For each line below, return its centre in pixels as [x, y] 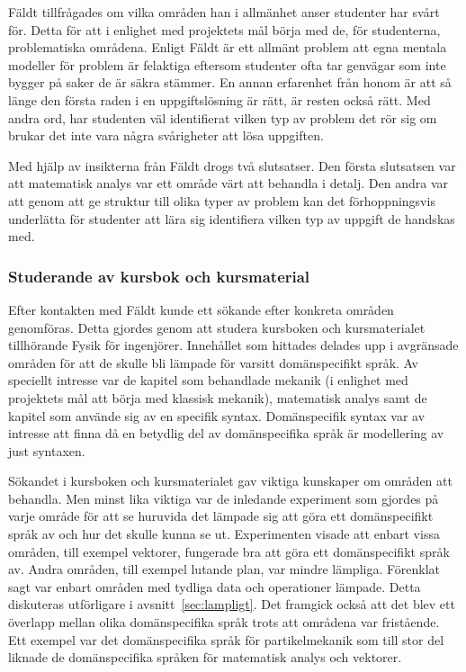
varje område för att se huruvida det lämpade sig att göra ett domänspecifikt [221, 516]
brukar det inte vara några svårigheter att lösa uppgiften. [166, 135]
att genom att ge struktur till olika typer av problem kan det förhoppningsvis [222, 200]
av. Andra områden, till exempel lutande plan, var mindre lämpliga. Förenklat [224, 569]
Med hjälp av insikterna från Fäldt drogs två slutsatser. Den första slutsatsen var [232, 165]
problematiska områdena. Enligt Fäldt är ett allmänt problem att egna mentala [228, 47]
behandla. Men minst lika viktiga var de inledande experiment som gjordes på [224, 498]
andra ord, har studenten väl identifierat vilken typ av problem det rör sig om [223, 117]
